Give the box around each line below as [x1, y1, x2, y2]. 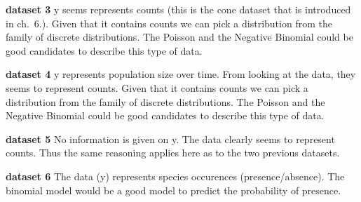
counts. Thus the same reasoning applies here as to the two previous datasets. [6, 145, 340, 160]
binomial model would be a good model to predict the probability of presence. [6, 182, 341, 197]
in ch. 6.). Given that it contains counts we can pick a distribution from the [6, 15, 332, 30]
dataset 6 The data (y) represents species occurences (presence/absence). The [6, 168, 345, 183]
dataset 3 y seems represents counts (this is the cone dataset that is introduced [6, 2, 351, 16]
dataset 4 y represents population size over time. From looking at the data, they [6, 67, 356, 81]
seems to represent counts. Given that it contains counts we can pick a [6, 80, 308, 95]
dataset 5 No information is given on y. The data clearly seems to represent [6, 131, 335, 146]
